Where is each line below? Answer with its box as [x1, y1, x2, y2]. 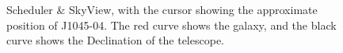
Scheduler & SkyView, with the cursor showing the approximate [6, 2, 318, 17]
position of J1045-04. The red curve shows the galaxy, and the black [6, 16, 337, 33]
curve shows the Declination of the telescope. [6, 32, 224, 48]
